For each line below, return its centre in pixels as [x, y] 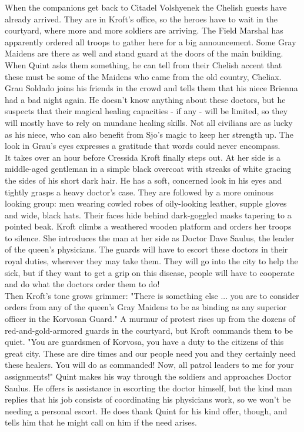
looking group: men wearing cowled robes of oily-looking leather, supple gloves [146, 203]
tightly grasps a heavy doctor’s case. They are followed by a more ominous [139, 192]
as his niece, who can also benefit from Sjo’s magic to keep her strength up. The [149, 134]
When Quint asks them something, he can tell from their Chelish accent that [143, 64]
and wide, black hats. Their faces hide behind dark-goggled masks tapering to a [148, 215]
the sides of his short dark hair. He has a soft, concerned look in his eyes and [143, 180]
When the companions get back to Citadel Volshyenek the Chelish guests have [146, 7]
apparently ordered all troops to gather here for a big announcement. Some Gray [151, 41]
